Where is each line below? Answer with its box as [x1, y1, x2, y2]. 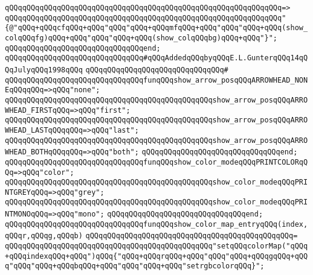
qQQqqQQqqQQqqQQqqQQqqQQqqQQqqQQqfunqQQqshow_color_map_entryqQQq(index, [5, 220, 308, 229]
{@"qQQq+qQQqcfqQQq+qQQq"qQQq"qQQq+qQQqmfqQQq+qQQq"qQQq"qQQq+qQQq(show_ [5, 24, 308, 33]
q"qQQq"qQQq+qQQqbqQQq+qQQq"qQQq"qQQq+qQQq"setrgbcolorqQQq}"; [5, 262, 265, 271]
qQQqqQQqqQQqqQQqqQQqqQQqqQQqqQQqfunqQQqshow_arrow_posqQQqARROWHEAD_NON [5, 75, 308, 84]
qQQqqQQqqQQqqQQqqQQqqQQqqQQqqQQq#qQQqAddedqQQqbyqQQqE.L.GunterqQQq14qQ [5, 54, 308, 63]
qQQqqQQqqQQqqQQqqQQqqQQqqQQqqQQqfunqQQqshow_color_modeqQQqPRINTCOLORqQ [5, 157, 308, 166]
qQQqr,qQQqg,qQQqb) [5, 232, 83, 241]
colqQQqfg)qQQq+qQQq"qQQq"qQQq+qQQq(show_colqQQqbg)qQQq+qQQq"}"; [5, 33, 278, 42]
